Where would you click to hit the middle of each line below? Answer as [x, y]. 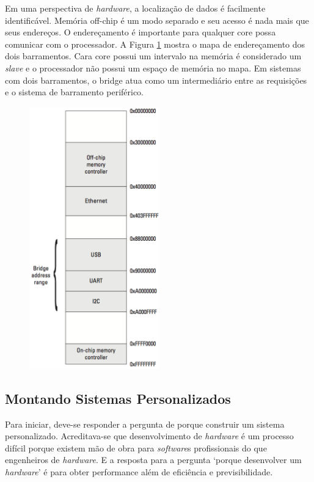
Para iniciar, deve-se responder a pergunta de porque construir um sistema [145, 424]
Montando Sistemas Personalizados [118, 398]
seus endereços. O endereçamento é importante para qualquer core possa [141, 32]
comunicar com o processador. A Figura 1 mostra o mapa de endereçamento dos [155, 44]
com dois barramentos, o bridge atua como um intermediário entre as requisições [156, 80]
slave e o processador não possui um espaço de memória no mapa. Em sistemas [153, 68]
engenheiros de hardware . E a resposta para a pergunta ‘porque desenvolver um [153, 460]
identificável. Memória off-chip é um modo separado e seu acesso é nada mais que [157, 20]
